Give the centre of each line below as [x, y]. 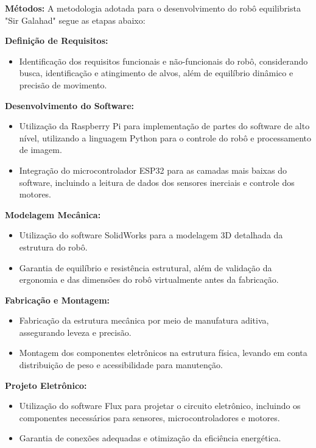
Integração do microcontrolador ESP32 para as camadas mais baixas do [153, 170]
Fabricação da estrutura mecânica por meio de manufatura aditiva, [144, 320]
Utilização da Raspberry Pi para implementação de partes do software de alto [164, 126]
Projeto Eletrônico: [46, 385]
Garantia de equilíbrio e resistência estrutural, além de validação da [146, 267]
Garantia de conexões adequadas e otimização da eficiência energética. [150, 438]
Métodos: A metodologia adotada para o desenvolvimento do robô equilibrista [153, 8]
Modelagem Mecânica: [53, 214]
